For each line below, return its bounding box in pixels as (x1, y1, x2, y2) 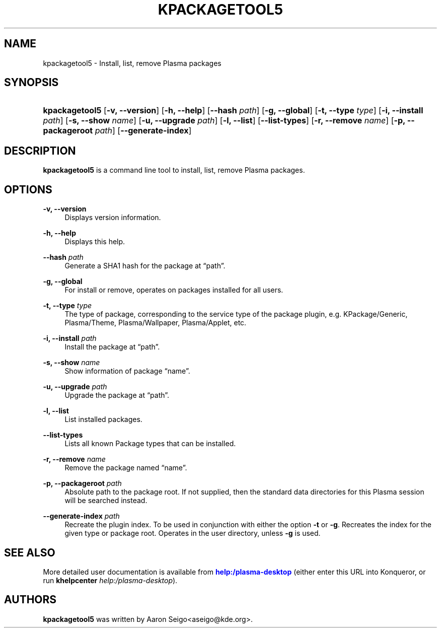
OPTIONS (4, 183, 52, 196)
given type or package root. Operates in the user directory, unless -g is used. (64, 529, 321, 538)
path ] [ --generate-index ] (95, 125, 192, 136)
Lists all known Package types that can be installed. (64, 439, 236, 448)
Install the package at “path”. (64, 342, 160, 352)
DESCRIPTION (4, 144, 76, 157)
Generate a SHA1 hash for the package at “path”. (64, 261, 226, 270)
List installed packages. (64, 415, 142, 424)
